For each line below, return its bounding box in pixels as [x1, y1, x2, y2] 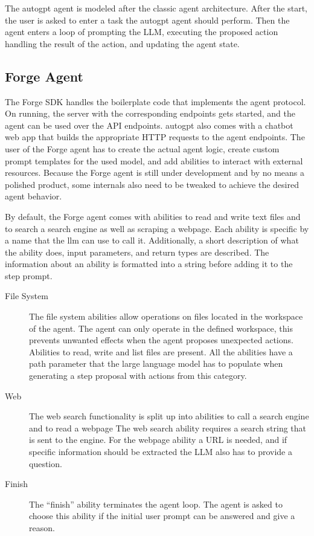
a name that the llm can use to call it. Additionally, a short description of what [5, 234, 299, 247]
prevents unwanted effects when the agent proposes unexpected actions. [29, 334, 293, 346]
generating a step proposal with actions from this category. [29, 369, 247, 382]
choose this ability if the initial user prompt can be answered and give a [29, 509, 295, 522]
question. [29, 457, 62, 470]
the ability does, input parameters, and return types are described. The [5, 245, 269, 258]
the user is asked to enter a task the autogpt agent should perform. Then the [5, 13, 290, 26]
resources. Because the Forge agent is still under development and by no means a [5, 166, 305, 179]
